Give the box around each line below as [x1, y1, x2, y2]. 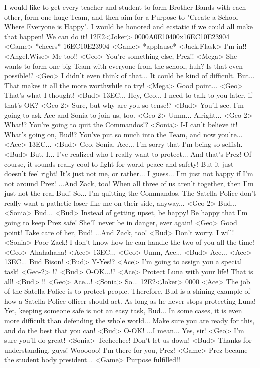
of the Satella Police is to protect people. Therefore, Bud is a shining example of [4, 286, 250, 296]
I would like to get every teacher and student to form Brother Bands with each [4, 2, 246, 12]
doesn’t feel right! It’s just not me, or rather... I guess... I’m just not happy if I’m [4, 168, 253, 179]
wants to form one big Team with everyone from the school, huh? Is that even [4, 60, 243, 71]
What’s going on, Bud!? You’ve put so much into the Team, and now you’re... [4, 129, 243, 139]
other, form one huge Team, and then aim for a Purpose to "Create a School [4, 11, 238, 22]
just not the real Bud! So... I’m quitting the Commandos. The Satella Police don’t [4, 188, 256, 198]
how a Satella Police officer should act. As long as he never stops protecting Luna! [4, 295, 256, 306]
